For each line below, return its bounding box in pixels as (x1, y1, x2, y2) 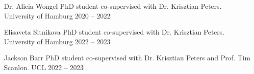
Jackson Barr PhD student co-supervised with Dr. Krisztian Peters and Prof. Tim (4, 53, 251, 63)
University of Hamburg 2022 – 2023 (4, 36, 111, 46)
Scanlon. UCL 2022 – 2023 (4, 62, 84, 72)
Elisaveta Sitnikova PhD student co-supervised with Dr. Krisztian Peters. (4, 27, 225, 37)
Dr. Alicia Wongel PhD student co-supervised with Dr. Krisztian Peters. (4, 1, 222, 11)
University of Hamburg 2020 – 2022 (4, 10, 111, 20)
